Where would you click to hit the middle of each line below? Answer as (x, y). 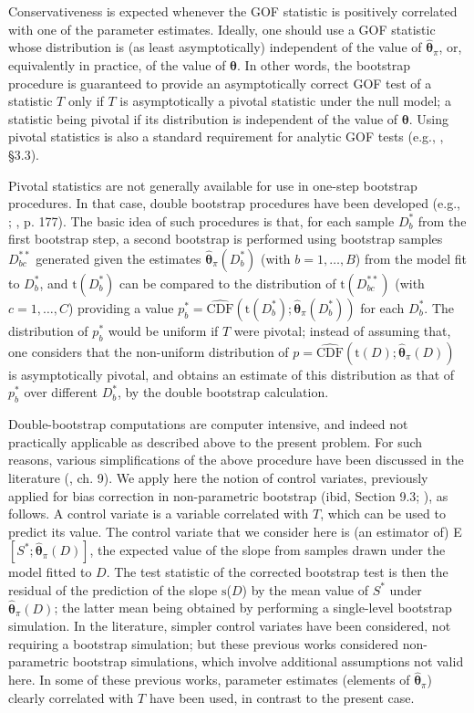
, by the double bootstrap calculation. (223, 392)
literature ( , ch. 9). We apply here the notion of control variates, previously (218, 477)
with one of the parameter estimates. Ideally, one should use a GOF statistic (222, 29)
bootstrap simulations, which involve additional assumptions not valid (268, 661)
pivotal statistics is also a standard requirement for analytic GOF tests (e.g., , (226, 136)
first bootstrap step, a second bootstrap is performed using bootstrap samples (226, 239)
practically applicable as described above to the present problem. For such (216, 441)
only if (86, 101)
